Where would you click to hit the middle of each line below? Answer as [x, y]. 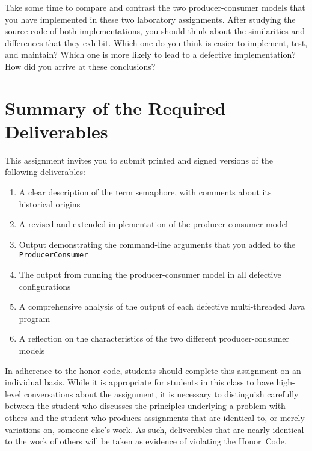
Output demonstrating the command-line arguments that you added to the [157, 244]
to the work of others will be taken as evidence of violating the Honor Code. [146, 441]
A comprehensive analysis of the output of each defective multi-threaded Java [162, 306]
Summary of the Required [115, 107]
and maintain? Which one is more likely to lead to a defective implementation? [150, 54]
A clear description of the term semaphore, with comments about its [145, 192]
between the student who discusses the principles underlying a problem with [145, 406]
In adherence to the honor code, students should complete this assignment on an [153, 370]
